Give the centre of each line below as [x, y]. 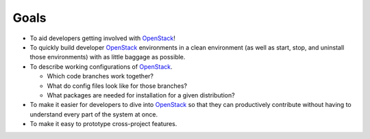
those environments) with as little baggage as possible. [108, 57]
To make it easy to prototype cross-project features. [103, 124]
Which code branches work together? [100, 76]
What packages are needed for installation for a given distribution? [141, 95]
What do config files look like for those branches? [117, 86]
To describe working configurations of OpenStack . [101, 66]
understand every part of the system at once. [94, 114]
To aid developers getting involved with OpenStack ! [103, 38]
